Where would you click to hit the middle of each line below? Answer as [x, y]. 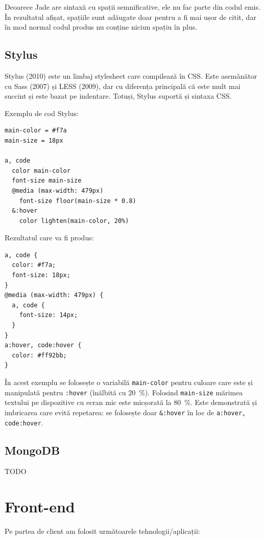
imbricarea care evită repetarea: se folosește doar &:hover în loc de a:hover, [125, 412]
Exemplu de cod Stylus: [42, 113]
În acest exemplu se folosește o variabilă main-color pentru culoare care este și [129, 382]
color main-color [41, 171]
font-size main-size [47, 181]
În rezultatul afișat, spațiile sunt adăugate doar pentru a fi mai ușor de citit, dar [130, 17]
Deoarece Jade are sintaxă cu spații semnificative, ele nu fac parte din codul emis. [133, 7]
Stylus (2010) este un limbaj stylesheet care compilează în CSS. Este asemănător [131, 75]
